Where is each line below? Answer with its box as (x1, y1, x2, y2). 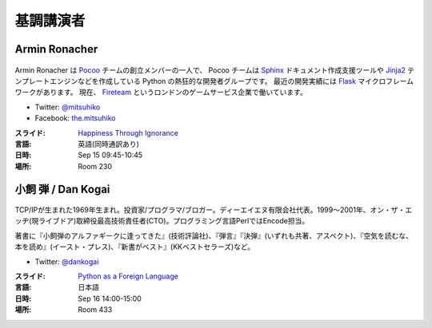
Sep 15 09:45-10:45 (78, 150, 143, 160)
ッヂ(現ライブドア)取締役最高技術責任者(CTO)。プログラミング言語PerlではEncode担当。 (14, 216, 310, 226)
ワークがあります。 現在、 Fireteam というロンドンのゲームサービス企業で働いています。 (14, 88, 307, 97)
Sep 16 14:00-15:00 (78, 294, 142, 303)
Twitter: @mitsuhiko (34, 102, 101, 112)
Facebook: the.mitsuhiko (34, 113, 116, 123)
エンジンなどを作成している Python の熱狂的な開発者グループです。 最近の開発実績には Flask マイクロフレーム (49, 76, 414, 85)
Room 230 (78, 161, 112, 171)
